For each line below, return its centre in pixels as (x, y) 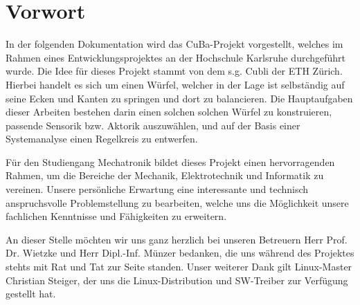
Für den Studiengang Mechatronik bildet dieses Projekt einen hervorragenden (170, 161)
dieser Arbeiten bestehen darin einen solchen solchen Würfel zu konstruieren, (169, 112)
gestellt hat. (31, 294)
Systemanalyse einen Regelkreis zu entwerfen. (102, 139)
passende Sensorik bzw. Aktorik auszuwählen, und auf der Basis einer (153, 125)
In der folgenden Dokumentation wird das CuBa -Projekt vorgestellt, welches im (174, 44)
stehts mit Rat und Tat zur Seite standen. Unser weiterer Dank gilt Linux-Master (179, 267)
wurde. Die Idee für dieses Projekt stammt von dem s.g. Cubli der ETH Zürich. (174, 71)
